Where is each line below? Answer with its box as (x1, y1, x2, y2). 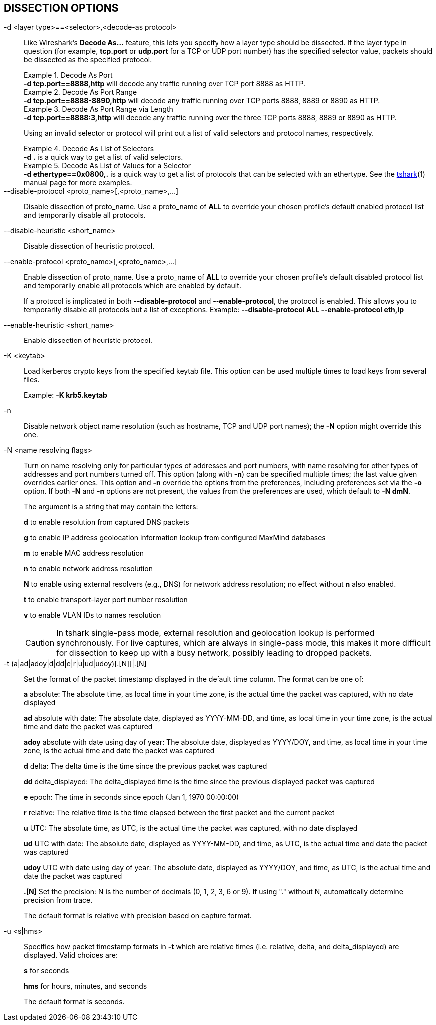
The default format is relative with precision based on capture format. (24, 911, 252, 920)
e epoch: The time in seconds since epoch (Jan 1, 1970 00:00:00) (24, 793, 239, 802)
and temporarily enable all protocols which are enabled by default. (24, 281, 241, 290)
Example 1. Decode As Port (24, 71, 113, 80)
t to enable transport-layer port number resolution (24, 595, 188, 604)
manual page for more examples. (24, 178, 132, 187)
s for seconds (24, 966, 69, 975)
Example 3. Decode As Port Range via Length (24, 105, 173, 114)
